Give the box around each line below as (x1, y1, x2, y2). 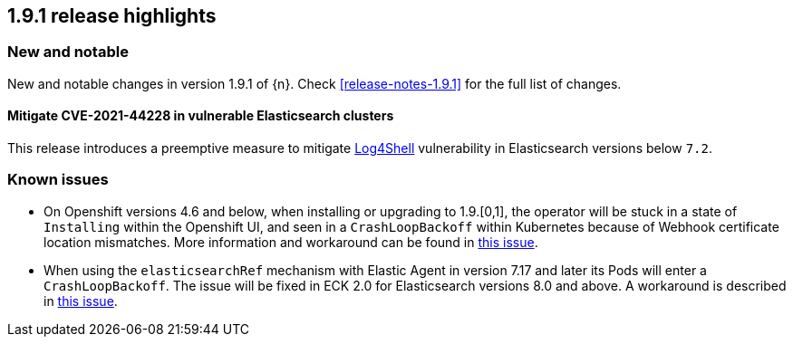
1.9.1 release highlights (7, 5, 217, 27)
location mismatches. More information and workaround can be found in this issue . (44, 234, 538, 250)
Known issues (7, 170, 109, 189)
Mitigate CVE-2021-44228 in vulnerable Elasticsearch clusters (7, 108, 394, 124)
